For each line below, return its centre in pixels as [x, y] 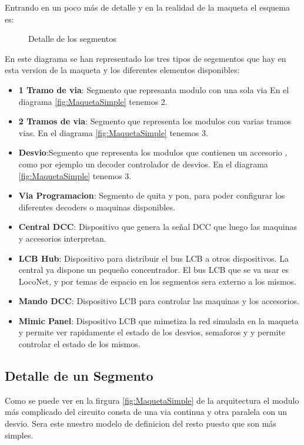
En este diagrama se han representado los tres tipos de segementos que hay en [146, 58]
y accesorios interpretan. [62, 238]
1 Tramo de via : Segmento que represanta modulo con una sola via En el [154, 89]
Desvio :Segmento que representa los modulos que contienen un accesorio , [153, 152]
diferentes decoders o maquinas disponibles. [97, 207]
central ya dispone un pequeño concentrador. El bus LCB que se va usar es [154, 270]
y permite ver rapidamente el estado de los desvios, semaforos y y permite [152, 332]
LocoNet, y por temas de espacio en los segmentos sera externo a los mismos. [158, 281]
